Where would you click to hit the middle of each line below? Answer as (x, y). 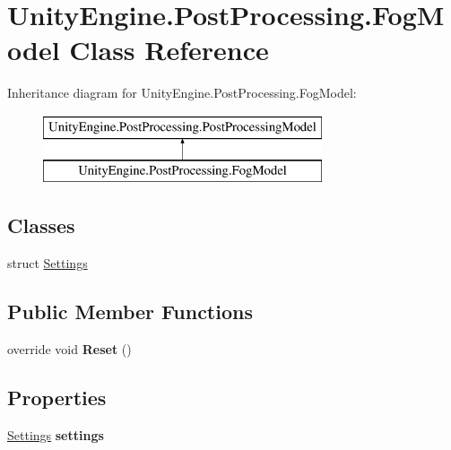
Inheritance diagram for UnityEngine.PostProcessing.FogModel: (182, 93)
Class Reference (169, 50)
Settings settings (56, 434)
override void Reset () (69, 349)
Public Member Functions (130, 312)
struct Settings (48, 263)
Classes (41, 225)
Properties (57, 398)
